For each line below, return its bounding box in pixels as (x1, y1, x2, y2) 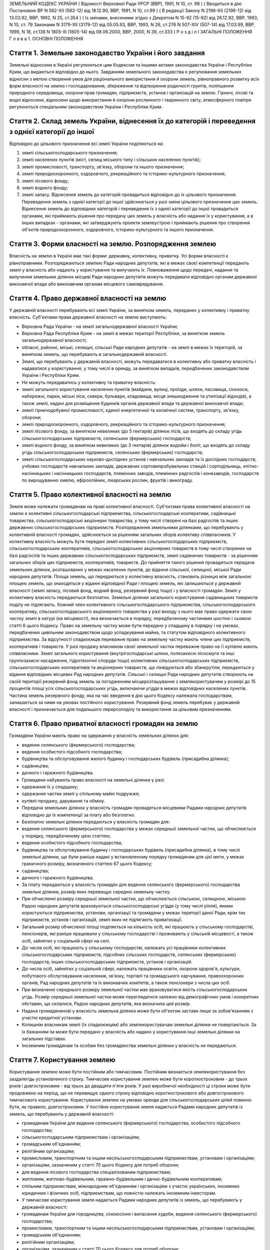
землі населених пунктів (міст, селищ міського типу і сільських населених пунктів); (21, 156, 201, 162)
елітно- (243, 463, 259, 469)
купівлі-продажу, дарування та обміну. (21, 797, 105, 803)
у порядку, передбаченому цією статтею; (21, 832, 111, 838)
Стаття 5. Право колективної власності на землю (9, 490, 171, 498)
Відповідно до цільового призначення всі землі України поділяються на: (9, 140, 164, 146)
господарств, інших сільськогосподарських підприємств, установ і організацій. (21, 958, 192, 964)
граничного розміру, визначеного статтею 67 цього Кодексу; (21, 860, 152, 867)
